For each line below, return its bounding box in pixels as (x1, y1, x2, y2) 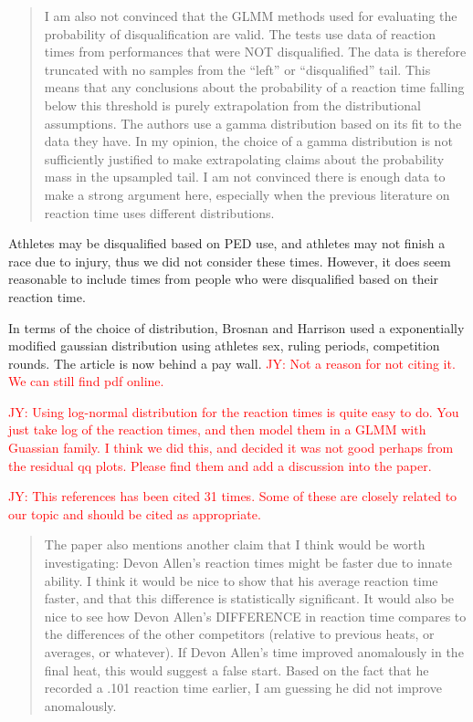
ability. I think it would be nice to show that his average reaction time (44, 570, 438, 590)
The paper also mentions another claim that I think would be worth (44, 535, 426, 554)
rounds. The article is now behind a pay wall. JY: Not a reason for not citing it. (8, 353, 456, 372)
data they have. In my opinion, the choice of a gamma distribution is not (44, 131, 453, 151)
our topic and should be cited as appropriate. (8, 504, 261, 523)
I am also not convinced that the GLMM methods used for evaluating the (44, 6, 457, 25)
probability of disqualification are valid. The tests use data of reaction (44, 24, 436, 43)
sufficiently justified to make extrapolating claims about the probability (44, 149, 445, 168)
